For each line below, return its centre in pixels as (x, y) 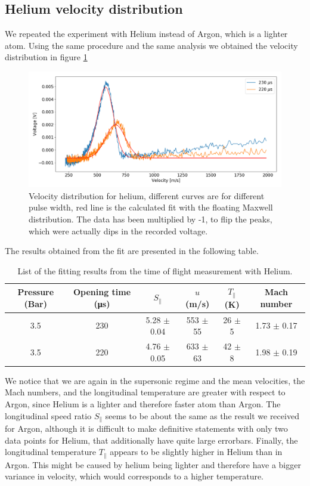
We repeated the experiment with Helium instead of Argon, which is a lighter (146, 34)
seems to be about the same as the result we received (202, 415)
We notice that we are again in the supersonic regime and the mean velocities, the (155, 380)
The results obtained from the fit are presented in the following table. (132, 251)
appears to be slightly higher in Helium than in (196, 452)
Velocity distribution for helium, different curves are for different (147, 195)
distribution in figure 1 (46, 57)
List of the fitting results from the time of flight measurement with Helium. (155, 270)
